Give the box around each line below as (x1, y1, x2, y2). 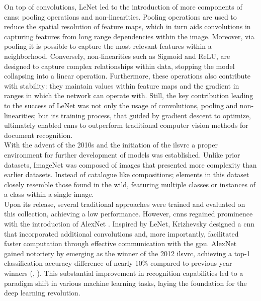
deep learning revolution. (4, 287, 80, 298)
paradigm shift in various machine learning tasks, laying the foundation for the (4, 277, 247, 288)
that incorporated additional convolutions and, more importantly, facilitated (4, 228, 239, 239)
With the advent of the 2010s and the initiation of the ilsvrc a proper (4, 139, 218, 150)
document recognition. (4, 129, 73, 140)
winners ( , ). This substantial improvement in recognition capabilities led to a (4, 268, 243, 278)
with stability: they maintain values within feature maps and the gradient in (4, 80, 239, 91)
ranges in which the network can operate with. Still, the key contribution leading (4, 90, 253, 101)
